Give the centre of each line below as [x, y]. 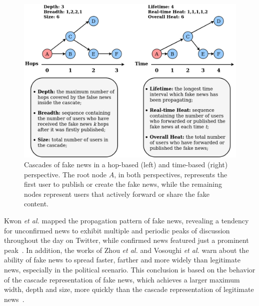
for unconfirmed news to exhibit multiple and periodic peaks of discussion [117, 230]
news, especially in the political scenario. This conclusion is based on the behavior [130, 269]
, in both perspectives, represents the [171, 174]
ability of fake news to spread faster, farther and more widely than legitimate [122, 260]
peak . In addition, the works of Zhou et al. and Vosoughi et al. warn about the [126, 250]
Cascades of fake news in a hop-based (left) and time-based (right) [126, 164]
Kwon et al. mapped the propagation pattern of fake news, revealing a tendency [126, 220]
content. [36, 204]
